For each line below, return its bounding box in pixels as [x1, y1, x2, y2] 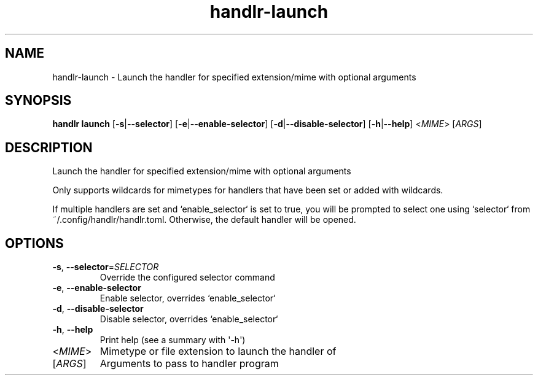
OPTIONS [5, 235, 64, 251]
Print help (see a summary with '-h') [99, 335, 246, 346]
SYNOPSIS [5, 93, 72, 109]
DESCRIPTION [5, 139, 93, 155]
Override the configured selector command [99, 272, 275, 283]
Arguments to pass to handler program [99, 357, 279, 370]
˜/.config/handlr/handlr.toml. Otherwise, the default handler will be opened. [52, 214, 356, 225]
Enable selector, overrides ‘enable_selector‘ [99, 293, 276, 304]
